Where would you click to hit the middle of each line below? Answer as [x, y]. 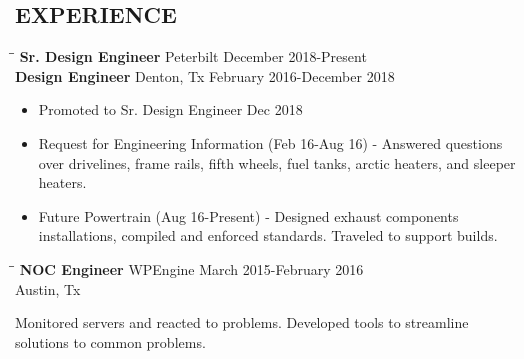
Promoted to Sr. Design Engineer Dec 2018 [170, 109]
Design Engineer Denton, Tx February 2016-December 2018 [205, 75]
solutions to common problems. [110, 341]
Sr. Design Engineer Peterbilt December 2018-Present [193, 56]
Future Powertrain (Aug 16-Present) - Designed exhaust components [248, 215]
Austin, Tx [48, 288]
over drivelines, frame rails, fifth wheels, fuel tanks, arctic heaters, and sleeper [277, 162]
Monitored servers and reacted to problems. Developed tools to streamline [242, 322]
